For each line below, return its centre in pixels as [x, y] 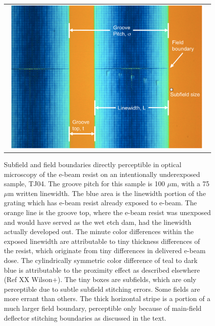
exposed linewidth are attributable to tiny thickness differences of [102, 241]
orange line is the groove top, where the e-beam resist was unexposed [107, 212]
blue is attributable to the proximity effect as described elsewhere [102, 270]
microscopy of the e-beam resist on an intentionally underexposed [102, 174]
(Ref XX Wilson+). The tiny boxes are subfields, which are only [100, 279]
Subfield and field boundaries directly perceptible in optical [93, 164]
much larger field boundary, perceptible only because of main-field [103, 308]
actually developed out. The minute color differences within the [99, 231]
